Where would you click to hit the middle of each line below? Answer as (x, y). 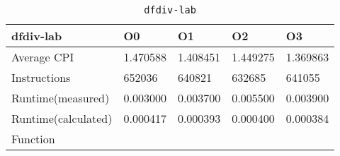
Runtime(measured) (61, 98)
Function (33, 139)
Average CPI (43, 57)
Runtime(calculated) (62, 118)
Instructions (41, 77)
